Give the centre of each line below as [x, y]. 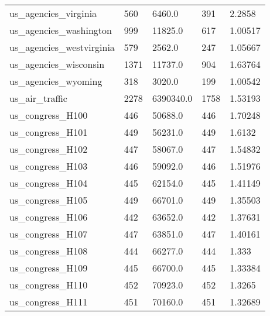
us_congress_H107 [49, 234]
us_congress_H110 [49, 285]
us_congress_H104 [49, 183]
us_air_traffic [38, 98]
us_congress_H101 [49, 132]
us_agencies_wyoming [56, 81]
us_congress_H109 [49, 268]
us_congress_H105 [49, 200]
